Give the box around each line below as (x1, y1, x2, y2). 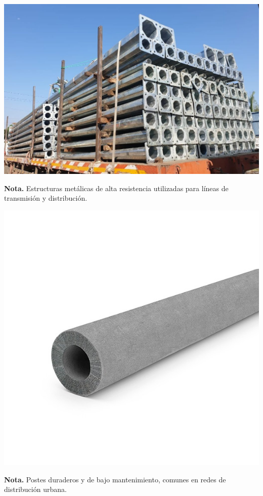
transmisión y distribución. (4, 193, 87, 203)
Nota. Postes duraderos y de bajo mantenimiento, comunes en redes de (4, 474, 226, 484)
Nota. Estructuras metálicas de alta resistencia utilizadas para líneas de (4, 183, 229, 193)
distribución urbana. (4, 484, 67, 494)
